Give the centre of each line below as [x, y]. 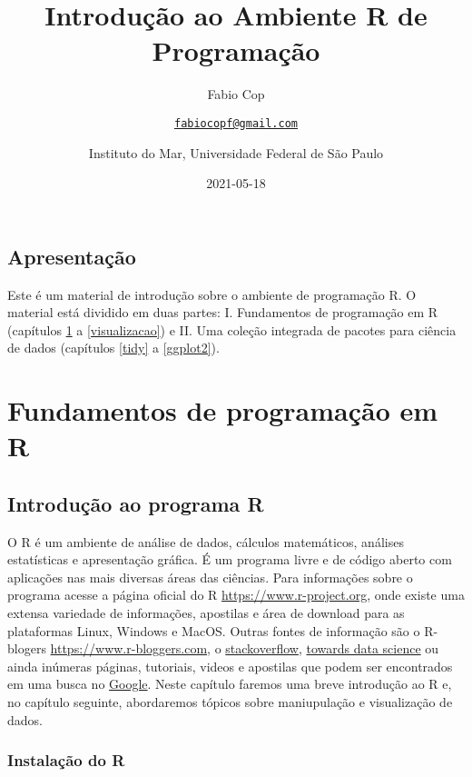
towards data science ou [373, 648]
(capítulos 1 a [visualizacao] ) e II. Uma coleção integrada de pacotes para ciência [232, 329]
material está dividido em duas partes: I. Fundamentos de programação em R [223, 312]
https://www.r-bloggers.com [129, 648]
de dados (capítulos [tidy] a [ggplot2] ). [113, 348]
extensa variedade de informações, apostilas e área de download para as [206, 613]
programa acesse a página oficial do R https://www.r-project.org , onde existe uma [236, 595]
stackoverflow [262, 648]
